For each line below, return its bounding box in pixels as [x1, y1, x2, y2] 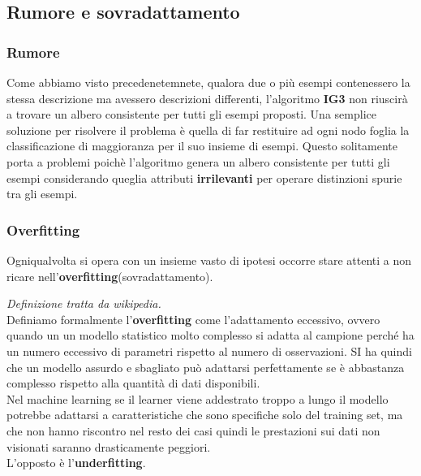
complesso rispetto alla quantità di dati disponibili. [6, 374, 260, 392]
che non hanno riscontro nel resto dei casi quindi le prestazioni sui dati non [6, 422, 380, 439]
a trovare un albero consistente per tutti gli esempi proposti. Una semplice [6, 106, 376, 123]
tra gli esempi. [6, 185, 78, 202]
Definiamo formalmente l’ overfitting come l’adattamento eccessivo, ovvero [6, 310, 380, 327]
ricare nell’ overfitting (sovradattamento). [6, 267, 213, 284]
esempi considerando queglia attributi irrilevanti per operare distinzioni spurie [6, 169, 402, 186]
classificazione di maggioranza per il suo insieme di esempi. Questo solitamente [6, 137, 398, 154]
